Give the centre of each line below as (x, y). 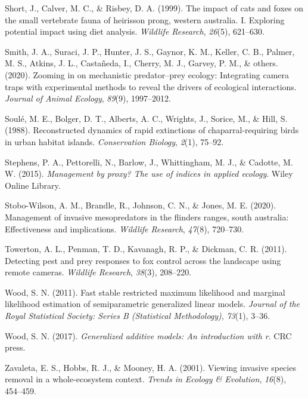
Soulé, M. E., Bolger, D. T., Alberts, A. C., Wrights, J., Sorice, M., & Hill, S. (146, 118)
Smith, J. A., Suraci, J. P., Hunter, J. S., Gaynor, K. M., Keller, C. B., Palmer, (150, 51)
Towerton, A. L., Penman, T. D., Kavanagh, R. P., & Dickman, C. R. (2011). (146, 249)
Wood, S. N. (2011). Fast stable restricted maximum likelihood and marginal (145, 292)
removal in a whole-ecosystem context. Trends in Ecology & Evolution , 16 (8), (146, 379)
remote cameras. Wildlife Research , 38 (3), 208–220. (98, 272)
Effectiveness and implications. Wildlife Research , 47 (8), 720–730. (125, 228)
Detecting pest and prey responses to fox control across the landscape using (143, 260)
